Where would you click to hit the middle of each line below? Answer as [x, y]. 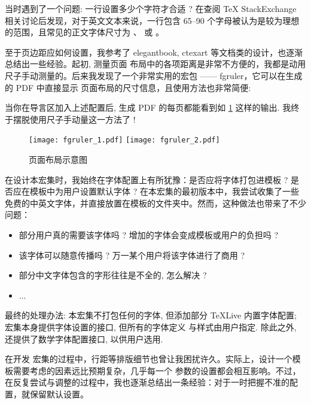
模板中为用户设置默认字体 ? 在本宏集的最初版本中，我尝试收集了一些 [164, 191]
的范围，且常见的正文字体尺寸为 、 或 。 [84, 32]
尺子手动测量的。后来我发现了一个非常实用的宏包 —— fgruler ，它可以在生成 [154, 75]
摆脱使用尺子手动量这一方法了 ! [74, 119]
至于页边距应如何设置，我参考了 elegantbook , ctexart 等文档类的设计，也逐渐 [154, 52]
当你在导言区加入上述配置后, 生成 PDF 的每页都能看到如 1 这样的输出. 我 [148, 107]
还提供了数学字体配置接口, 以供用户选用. [84, 338]
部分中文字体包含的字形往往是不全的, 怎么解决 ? [113, 275]
